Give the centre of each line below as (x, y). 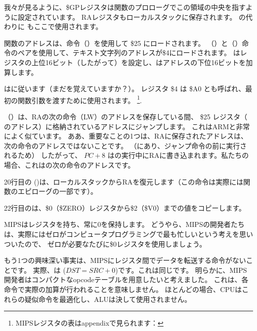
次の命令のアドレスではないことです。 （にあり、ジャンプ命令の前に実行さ (126, 145)
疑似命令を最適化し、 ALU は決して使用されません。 (108, 299)
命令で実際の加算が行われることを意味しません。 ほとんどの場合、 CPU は (123, 289)
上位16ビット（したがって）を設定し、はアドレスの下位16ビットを (139, 62)
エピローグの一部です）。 (57, 191)
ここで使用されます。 (68, 26)
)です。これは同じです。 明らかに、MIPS (181, 270)
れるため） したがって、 (43, 155)
